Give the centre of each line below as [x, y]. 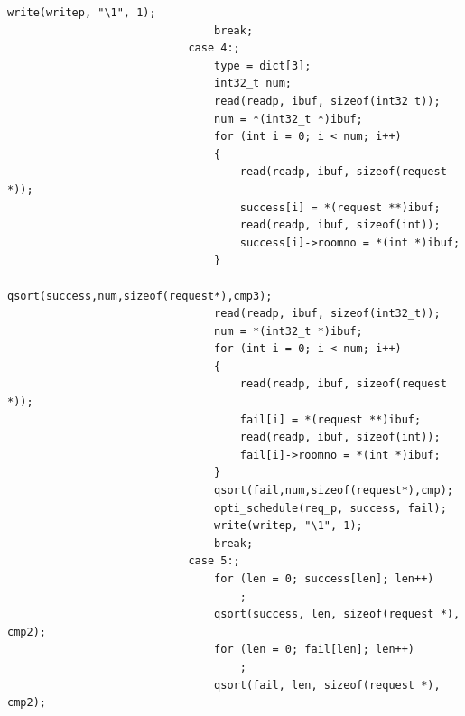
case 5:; [214, 561]
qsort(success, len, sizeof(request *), [337, 614]
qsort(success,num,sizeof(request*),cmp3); [140, 296]
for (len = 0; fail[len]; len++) [315, 650]
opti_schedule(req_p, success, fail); [330, 508]
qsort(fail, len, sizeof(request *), [327, 685]
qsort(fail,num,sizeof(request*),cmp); [334, 491]
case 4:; [214, 48]
